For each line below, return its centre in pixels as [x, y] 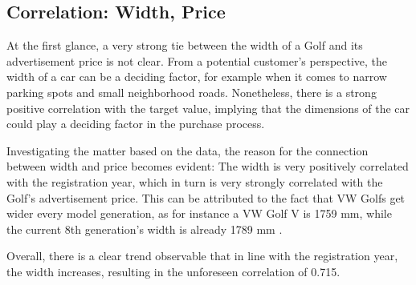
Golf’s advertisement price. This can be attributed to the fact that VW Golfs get [206, 197]
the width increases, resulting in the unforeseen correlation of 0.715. [173, 271]
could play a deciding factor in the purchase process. [136, 124]
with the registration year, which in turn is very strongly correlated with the [195, 181]
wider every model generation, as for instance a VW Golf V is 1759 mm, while [199, 213]
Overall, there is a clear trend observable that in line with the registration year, [202, 256]
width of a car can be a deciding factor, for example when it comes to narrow [197, 76]
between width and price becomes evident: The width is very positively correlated [208, 166]
